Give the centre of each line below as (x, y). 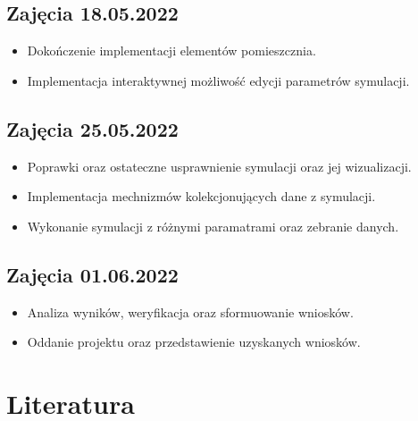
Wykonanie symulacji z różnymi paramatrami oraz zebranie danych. (213, 226)
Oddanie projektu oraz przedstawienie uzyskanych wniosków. (194, 342)
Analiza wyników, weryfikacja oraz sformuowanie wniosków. (190, 312)
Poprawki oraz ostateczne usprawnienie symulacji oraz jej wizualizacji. (219, 166)
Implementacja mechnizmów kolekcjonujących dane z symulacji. (201, 196)
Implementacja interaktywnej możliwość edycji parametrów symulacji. (218, 80)
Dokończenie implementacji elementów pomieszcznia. (171, 51)
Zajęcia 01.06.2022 (92, 274)
